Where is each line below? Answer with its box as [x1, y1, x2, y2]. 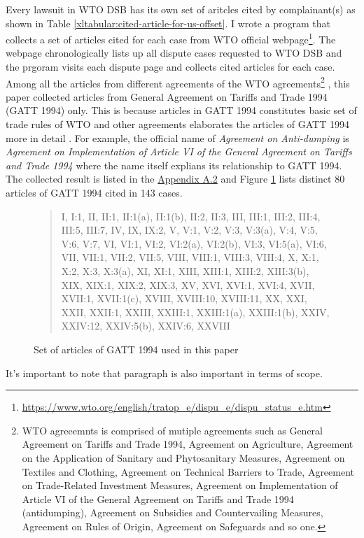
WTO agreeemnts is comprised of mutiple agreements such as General [22, 423, 323, 437]
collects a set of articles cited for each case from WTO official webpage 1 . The [6, 30, 336, 46]
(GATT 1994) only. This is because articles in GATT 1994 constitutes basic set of [6, 103, 357, 118]
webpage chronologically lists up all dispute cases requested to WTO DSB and [6, 45, 342, 60]
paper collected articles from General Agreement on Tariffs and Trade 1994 [6, 89, 328, 104]
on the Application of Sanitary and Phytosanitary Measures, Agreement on [22, 450, 345, 465]
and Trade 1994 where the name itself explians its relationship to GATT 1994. [6, 157, 342, 172]
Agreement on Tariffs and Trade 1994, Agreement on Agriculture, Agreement [22, 437, 353, 451]
